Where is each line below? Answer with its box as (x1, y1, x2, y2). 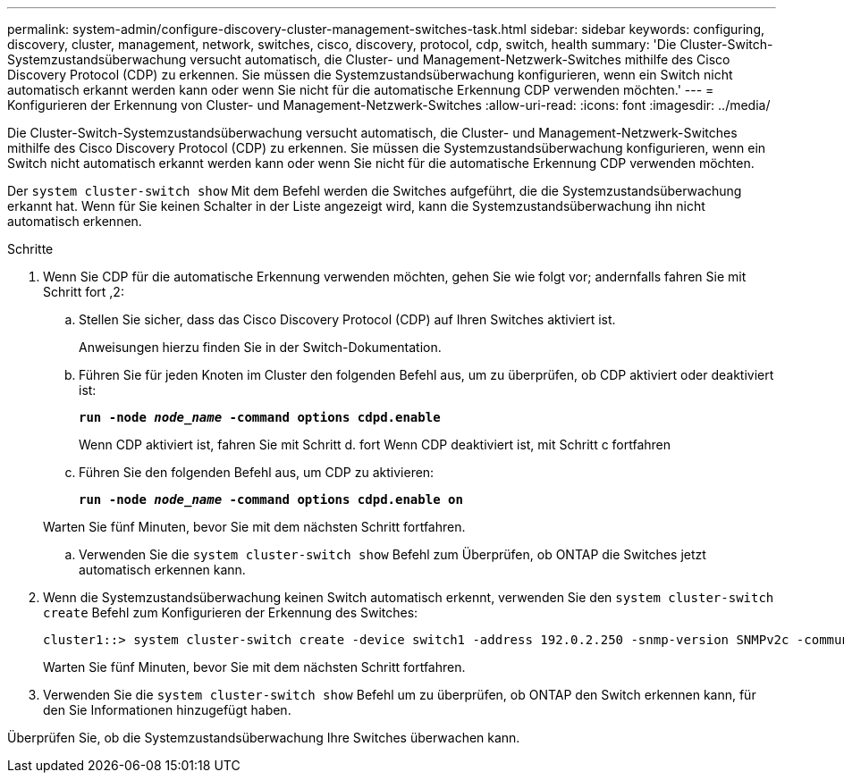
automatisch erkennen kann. (79, 562, 246, 577)
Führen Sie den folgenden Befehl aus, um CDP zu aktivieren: (79, 465, 435, 480)
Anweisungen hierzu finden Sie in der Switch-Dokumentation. (79, 340, 442, 355)
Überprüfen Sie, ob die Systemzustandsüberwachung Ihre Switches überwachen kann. (7, 730, 520, 745)
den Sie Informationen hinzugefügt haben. (43, 702, 291, 717)
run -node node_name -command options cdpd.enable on (79, 492, 463, 507)
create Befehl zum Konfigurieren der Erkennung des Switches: (43, 605, 418, 620)
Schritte (7, 241, 54, 256)
